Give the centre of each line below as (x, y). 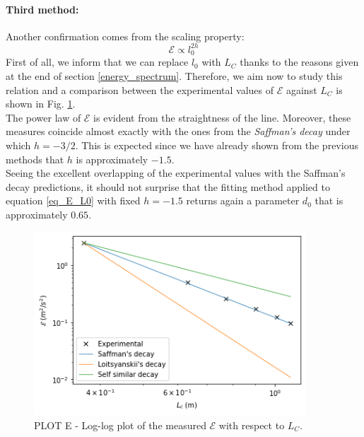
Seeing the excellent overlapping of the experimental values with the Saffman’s (176, 173)
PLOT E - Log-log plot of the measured (120, 425)
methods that (35, 159)
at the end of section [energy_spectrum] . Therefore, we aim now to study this (174, 75)
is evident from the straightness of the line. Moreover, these (222, 117)
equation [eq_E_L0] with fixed (73, 200)
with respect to (252, 425)
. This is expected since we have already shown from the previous (217, 145)
